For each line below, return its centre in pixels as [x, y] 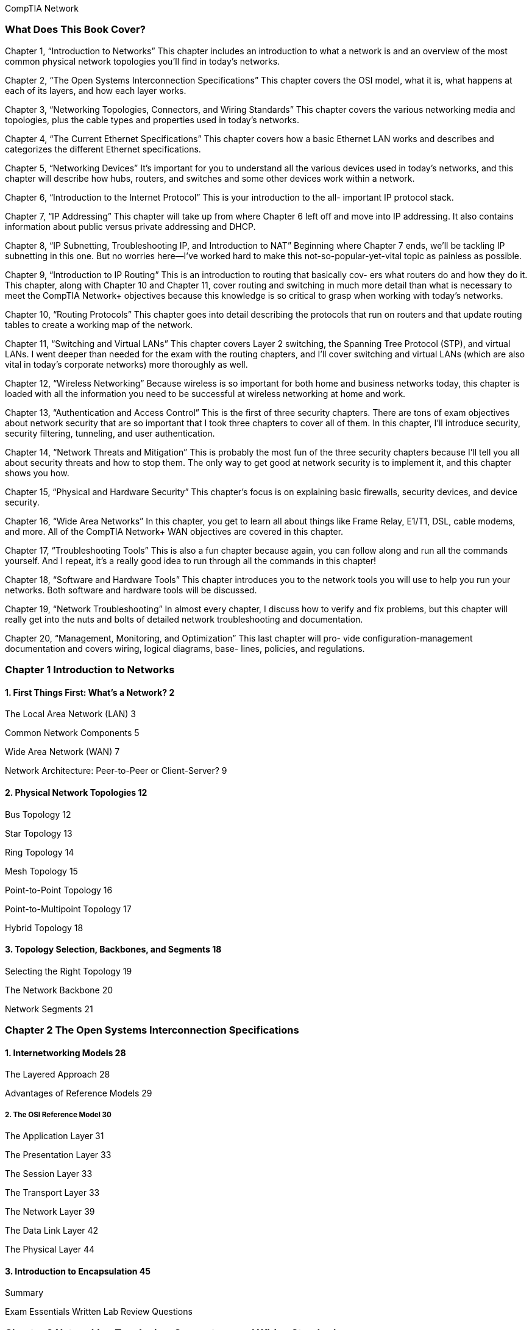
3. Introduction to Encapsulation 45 [78, 1271]
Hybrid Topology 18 [44, 928]
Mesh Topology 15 [41, 871]
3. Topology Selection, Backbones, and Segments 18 [113, 949]
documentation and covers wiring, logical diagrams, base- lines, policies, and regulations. [185, 648]
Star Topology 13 [39, 833]
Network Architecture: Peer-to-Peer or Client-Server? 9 [116, 771]
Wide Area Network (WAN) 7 [62, 752]
